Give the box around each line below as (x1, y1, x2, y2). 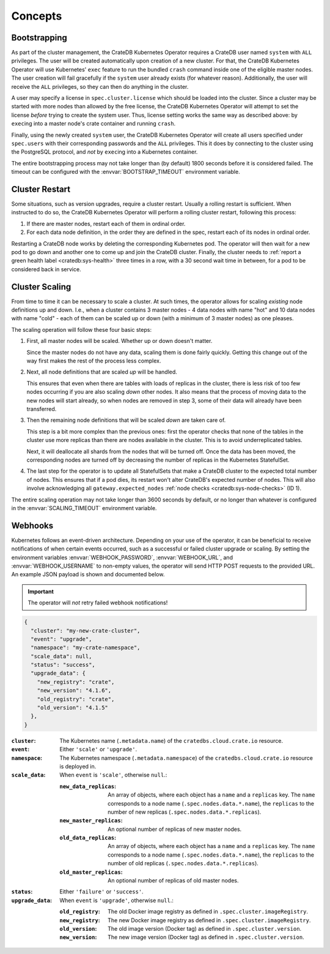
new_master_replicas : (59, 817, 123, 824)
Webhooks (11, 520, 54, 531)
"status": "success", (31, 661, 96, 669)
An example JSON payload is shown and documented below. (11, 571, 165, 578)
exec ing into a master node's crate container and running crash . (11, 120, 176, 127)
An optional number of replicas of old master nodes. (108, 877, 239, 884)
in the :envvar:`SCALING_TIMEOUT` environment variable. (11, 504, 157, 511)
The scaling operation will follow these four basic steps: (11, 326, 152, 333)
